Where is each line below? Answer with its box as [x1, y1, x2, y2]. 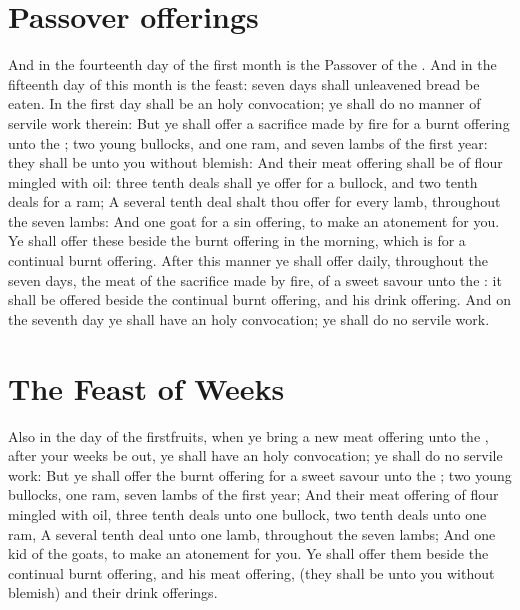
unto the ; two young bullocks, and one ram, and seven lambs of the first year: [8, 132, 488, 153]
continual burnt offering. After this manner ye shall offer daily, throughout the [8, 250, 488, 271]
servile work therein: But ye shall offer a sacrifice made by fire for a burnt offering [8, 112, 510, 133]
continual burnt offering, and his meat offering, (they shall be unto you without [8, 562, 495, 583]
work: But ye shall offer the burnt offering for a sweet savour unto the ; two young [8, 464, 512, 485]
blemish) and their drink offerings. [8, 582, 218, 603]
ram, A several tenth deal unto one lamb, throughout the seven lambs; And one [8, 523, 496, 544]
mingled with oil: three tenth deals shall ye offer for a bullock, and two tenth [8, 171, 478, 192]
